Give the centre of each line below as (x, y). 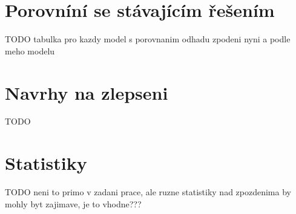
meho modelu (30, 50)
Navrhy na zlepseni (87, 92)
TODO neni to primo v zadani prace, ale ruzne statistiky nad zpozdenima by (148, 192)
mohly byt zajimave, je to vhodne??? (73, 203)
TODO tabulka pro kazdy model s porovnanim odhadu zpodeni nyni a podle (148, 39)
